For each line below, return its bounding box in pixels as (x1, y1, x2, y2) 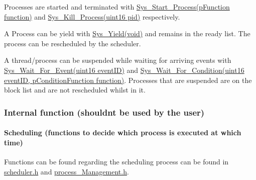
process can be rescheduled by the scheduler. (4, 38, 141, 48)
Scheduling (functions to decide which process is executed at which (4, 127, 241, 138)
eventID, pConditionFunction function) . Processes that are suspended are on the (4, 74, 252, 85)
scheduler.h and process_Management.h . (4, 166, 129, 176)
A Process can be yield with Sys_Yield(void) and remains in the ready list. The (4, 28, 250, 39)
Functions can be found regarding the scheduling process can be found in (4, 156, 229, 166)
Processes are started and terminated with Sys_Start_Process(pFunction (4, 2, 230, 12)
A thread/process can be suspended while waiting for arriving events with (4, 55, 231, 65)
